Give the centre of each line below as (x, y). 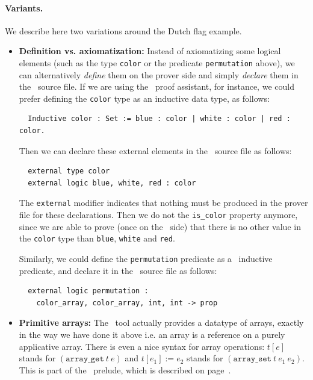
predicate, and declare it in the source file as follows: (118, 270)
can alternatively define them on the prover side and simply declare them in (159, 74)
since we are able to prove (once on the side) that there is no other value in (160, 226)
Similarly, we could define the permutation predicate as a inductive (146, 259)
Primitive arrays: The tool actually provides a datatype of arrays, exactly (161, 322)
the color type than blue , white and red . (97, 238)
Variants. (24, 8)
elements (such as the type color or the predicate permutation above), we (157, 62)
